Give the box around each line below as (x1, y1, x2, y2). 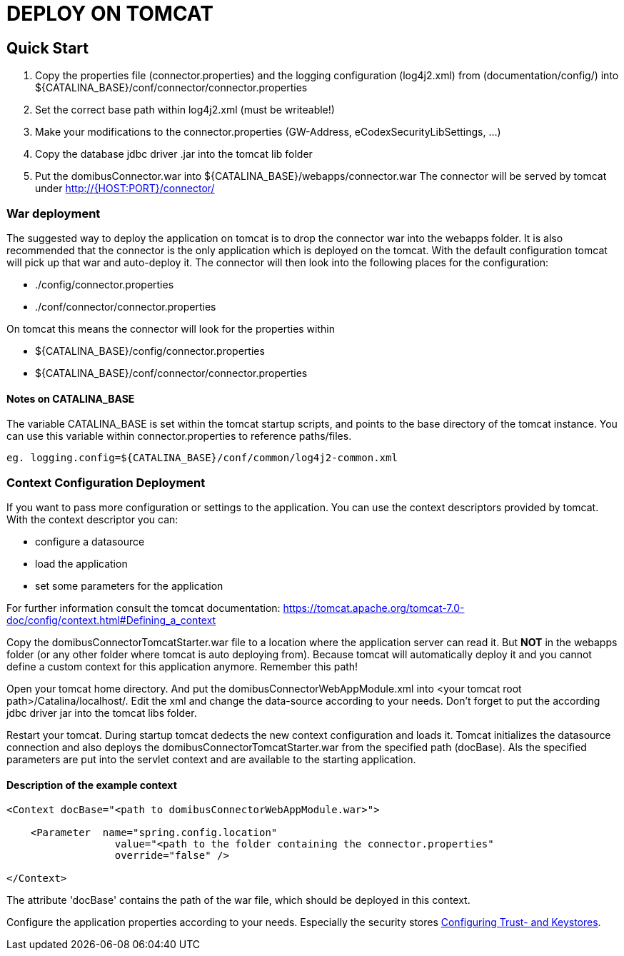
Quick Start (6, 39, 89, 57)
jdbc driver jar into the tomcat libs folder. (6, 706, 197, 719)
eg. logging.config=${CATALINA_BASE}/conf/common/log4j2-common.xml (6, 452, 398, 464)
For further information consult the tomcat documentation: (6, 601, 281, 614)
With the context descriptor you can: (6, 513, 178, 525)
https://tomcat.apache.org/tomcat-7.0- (283, 601, 465, 614)
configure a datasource (35, 535, 145, 548)
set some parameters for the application (35, 579, 223, 592)
